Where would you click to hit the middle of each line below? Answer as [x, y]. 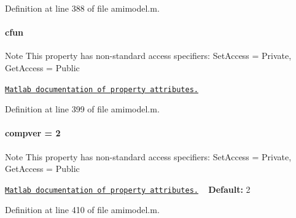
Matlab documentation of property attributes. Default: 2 [128, 189]
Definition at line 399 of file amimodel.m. [82, 109]
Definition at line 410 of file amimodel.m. [82, 210]
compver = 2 [33, 133]
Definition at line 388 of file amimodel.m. [82, 8]
